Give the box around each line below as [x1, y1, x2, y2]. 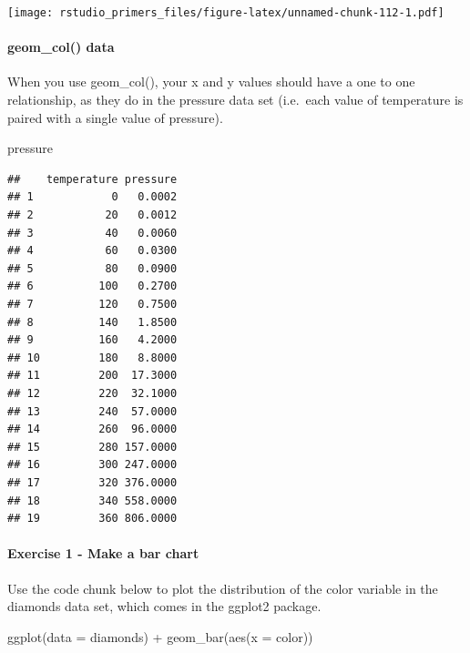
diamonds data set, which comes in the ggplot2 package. [7, 597, 322, 616]
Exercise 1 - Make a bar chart [7, 544, 199, 563]
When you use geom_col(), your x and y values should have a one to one [7, 72, 415, 91]
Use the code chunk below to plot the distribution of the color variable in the [7, 578, 438, 597]
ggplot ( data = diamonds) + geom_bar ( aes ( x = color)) [7, 627, 313, 646]
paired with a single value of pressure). [7, 107, 223, 127]
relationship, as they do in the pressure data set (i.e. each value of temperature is [7, 90, 464, 109]
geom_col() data [7, 37, 115, 56]
